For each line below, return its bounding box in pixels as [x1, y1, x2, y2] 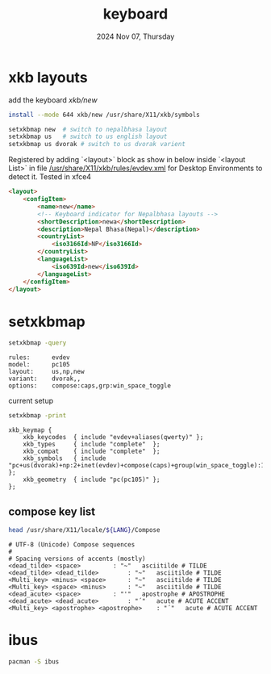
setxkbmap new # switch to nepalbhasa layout [8, 125, 168, 133]
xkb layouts [8, 68, 88, 86]
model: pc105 [8, 361, 70, 369]
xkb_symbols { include [23, 454, 106, 463]
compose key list [8, 504, 96, 518]
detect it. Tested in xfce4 [8, 172, 91, 182]
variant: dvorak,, [8, 375, 81, 383]
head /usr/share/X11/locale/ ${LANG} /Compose [8, 525, 161, 534]
